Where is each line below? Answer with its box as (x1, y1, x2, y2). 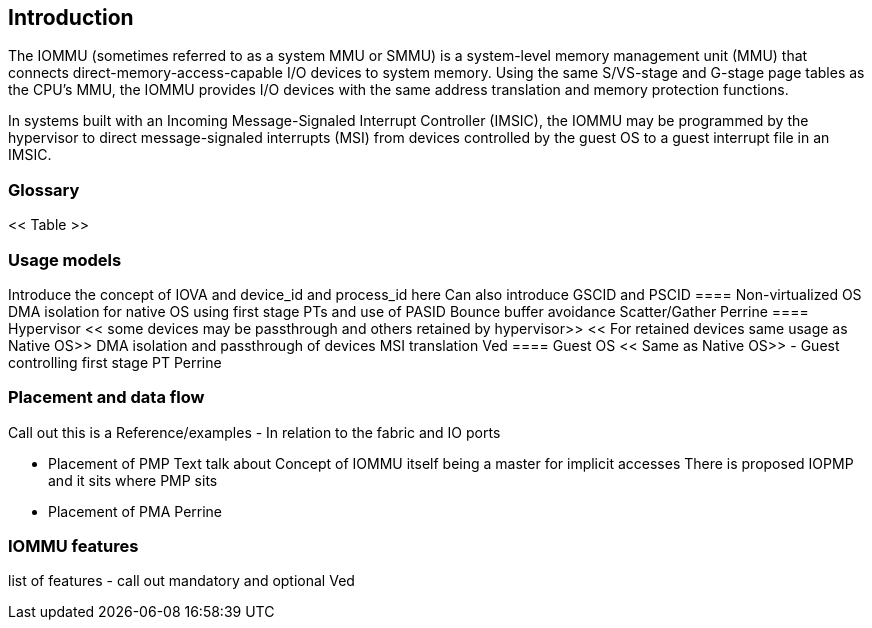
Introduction (8, 5, 134, 30)
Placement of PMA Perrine (48, 502, 223, 520)
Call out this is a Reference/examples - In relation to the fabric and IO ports (8, 423, 501, 441)
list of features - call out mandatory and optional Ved (8, 572, 355, 590)
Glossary (8, 179, 80, 200)
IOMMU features (8, 536, 139, 557)
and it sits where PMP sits (48, 471, 218, 489)
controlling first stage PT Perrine (8, 353, 222, 371)
